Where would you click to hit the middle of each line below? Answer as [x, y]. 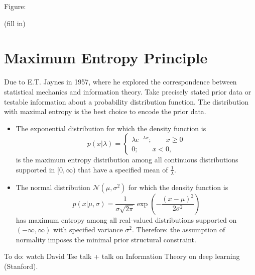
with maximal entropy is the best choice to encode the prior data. [105, 111]
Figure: [15, 6]
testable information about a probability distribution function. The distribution [126, 101]
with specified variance [88, 230]
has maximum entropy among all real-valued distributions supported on [126, 219]
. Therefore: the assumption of [178, 230]
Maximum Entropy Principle [106, 58]
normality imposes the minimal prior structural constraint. [106, 239]
